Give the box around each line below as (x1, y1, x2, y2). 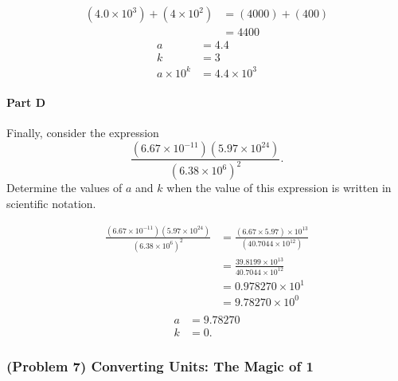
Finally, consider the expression (6, 124, 159, 141)
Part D (6, 94, 45, 111)
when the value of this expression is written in (166, 179, 392, 196)
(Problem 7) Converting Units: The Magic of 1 (6, 355, 314, 375)
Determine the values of (6, 179, 123, 196)
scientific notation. (6, 195, 96, 212)
